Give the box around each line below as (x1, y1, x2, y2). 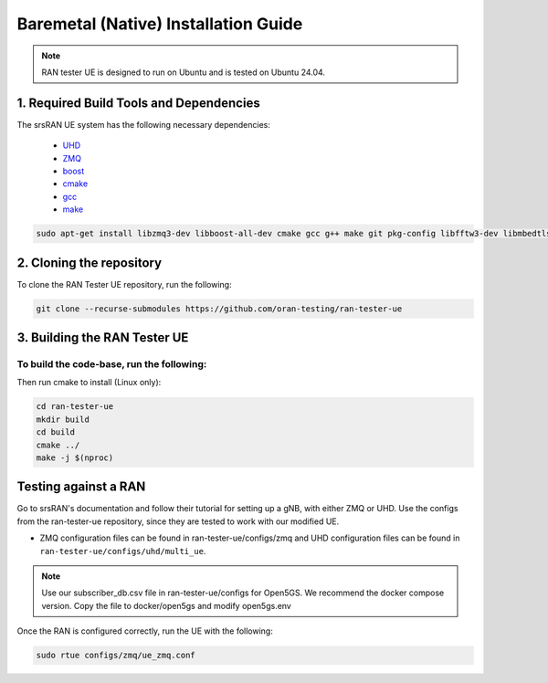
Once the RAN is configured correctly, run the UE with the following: (16, 625, 273, 636)
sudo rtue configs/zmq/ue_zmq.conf (36, 650, 195, 661)
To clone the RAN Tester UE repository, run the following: (16, 278, 232, 289)
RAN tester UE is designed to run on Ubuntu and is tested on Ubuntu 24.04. (41, 67, 326, 78)
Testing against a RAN (16, 479, 146, 495)
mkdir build (36, 414, 90, 425)
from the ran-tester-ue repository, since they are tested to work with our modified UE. (16, 516, 340, 527)
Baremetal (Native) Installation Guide (16, 14, 303, 34)
